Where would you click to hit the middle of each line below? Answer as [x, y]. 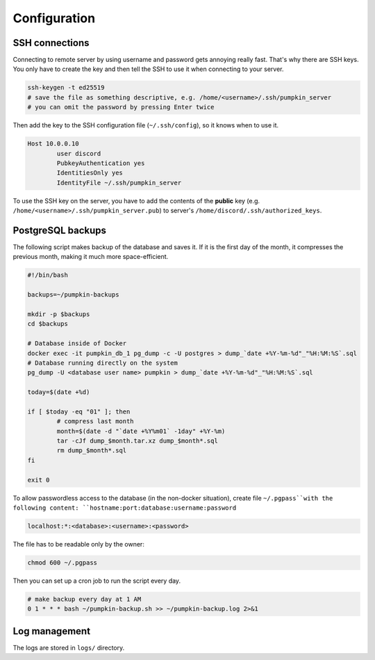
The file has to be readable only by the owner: [79, 544]
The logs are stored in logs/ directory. [69, 647]
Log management [51, 631]
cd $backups [48, 324]
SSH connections [51, 43]
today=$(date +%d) [59, 392]
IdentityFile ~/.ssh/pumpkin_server [119, 182]
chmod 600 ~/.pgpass [62, 563]
